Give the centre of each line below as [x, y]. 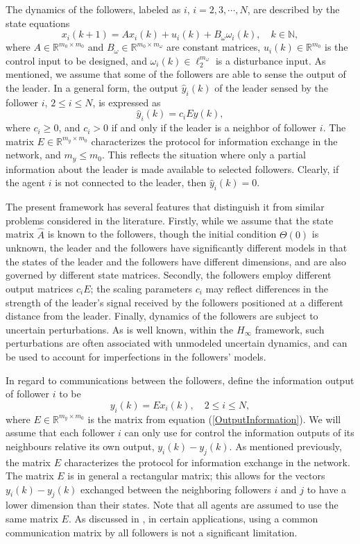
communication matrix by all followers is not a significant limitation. [152, 532]
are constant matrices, [214, 47]
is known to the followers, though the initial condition [162, 234]
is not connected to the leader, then [131, 182]
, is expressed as [127, 102]
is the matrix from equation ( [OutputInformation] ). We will [214, 419]
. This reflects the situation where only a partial [204, 155]
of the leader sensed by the [272, 87]
